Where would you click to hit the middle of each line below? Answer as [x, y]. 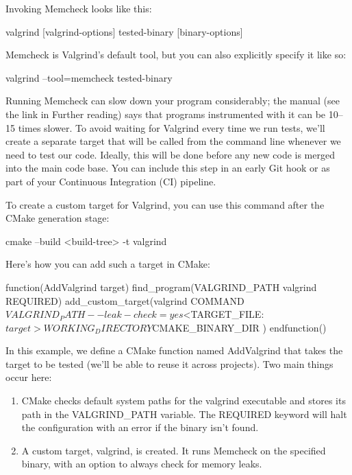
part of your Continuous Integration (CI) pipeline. [111, 181]
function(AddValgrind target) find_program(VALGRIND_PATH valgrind [161, 287]
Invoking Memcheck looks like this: [79, 8]
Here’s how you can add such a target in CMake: [108, 264]
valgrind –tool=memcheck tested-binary [89, 77]
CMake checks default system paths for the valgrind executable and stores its [184, 401]
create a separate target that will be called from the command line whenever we [173, 141]
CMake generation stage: [58, 218]
